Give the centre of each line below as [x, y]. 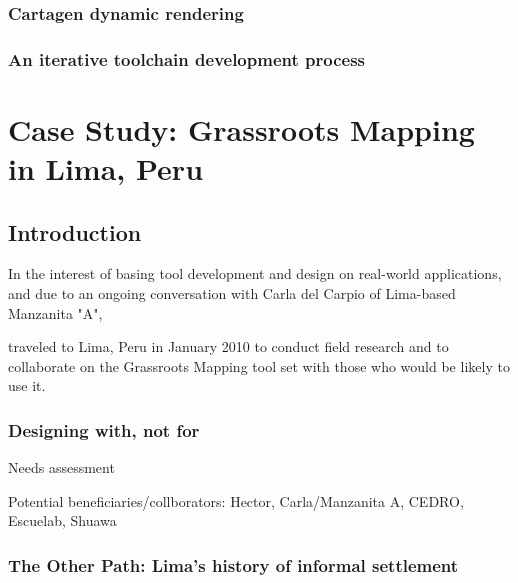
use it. [27, 385]
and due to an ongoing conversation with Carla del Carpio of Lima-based [232, 293]
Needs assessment [61, 467]
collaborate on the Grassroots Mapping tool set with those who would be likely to [259, 365]
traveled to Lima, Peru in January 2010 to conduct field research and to [228, 346]
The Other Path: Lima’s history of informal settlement [233, 564]
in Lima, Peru [106, 168]
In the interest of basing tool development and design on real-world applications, [255, 273]
